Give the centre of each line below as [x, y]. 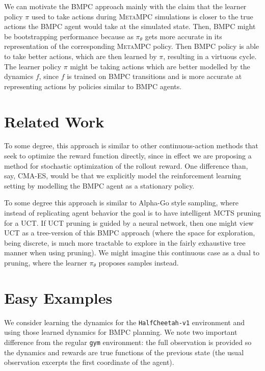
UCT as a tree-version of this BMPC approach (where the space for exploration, [130, 233]
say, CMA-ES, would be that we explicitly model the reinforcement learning [123, 176]
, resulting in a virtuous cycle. [210, 56]
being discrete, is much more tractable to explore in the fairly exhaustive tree [125, 242]
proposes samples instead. [139, 262]
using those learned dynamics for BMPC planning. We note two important [121, 332]
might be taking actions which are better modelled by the [160, 66]
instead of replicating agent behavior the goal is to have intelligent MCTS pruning [132, 213]
